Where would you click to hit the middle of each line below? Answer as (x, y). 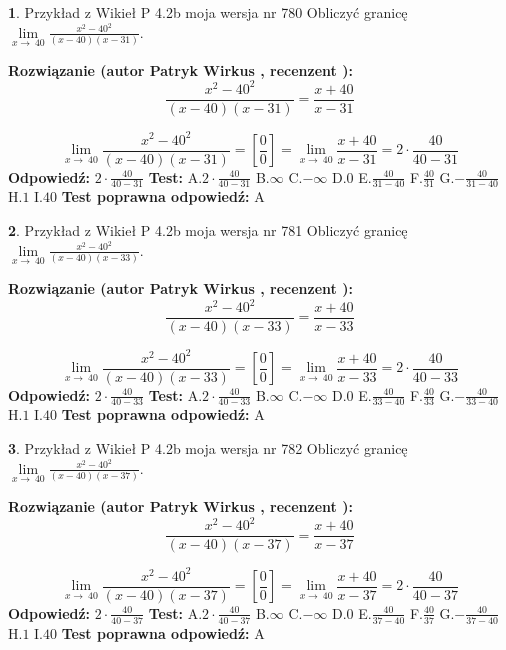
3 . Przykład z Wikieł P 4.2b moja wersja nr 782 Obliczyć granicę (208, 448)
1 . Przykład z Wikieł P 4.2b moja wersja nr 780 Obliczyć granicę (208, 12)
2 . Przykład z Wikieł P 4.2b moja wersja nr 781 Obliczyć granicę (208, 230)
